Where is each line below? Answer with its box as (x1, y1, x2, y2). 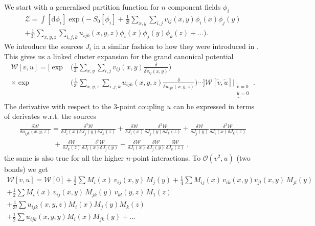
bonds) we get (4, 163, 48, 174)
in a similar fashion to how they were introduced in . (94, 40, 259, 51)
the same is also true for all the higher (4, 152, 124, 163)
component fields (168, 2, 221, 12)
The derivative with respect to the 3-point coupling (4, 101, 165, 111)
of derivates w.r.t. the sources (4, 111, 96, 121)
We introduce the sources (4, 40, 83, 51)
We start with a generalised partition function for (4, 2, 159, 12)
